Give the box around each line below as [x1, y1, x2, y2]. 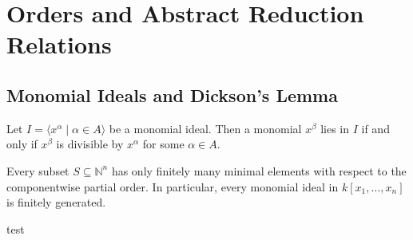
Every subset [6, 162, 69, 179]
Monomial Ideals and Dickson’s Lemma [6, 82, 338, 107]
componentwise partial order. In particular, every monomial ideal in [6, 178, 339, 195]
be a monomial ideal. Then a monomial [109, 120, 302, 136]
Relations [6, 28, 112, 61]
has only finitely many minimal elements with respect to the [111, 162, 407, 179]
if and [361, 120, 390, 136]
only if [6, 136, 38, 152]
